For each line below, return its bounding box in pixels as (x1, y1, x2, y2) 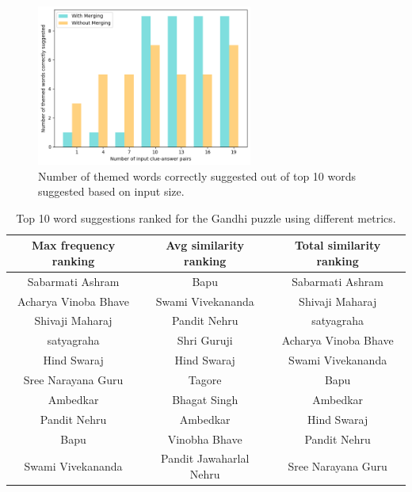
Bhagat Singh (172, 391, 238, 407)
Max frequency (31, 237, 116, 254)
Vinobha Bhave (167, 430, 242, 447)
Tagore (188, 372, 222, 388)
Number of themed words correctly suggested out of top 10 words (38, 167, 357, 184)
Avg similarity (166, 237, 245, 254)
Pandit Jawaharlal (161, 450, 250, 467)
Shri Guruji (177, 332, 233, 349)
